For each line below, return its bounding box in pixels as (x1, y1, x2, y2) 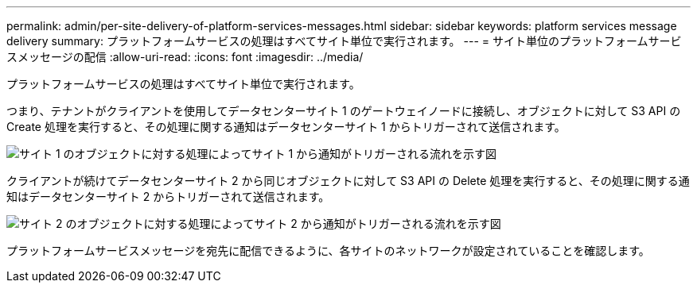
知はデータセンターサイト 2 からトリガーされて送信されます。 (6, 190, 330, 203)
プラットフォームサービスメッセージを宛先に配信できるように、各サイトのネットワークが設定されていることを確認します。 (6, 244, 650, 257)
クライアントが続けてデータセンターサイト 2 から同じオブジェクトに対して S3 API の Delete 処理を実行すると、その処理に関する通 (6, 174, 690, 187)
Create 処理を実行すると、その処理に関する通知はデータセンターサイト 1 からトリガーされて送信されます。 (6, 120, 566, 133)
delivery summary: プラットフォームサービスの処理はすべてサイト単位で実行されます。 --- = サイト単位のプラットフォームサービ (6, 34, 682, 48)
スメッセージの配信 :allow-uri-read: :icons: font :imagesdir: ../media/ (6, 50, 364, 64)
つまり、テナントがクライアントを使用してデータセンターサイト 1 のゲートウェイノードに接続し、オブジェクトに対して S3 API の (6, 104, 681, 118)
